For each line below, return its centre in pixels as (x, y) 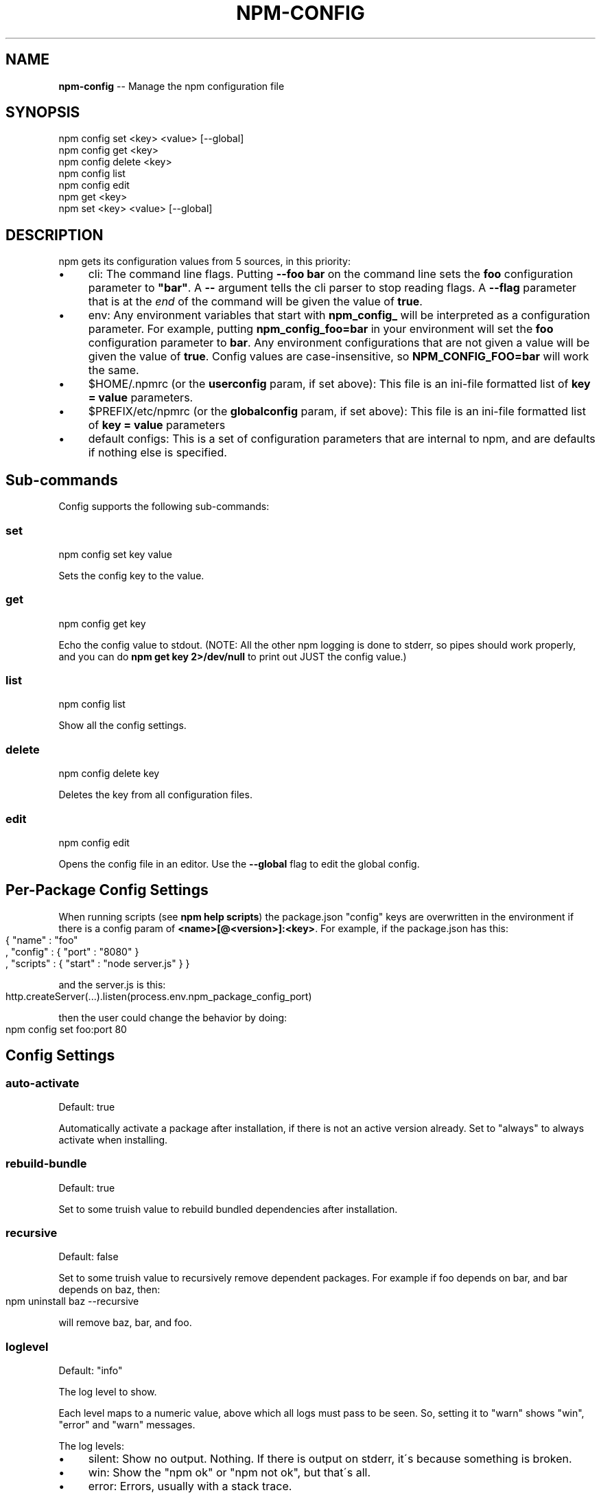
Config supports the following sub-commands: (164, 507)
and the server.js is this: (112, 984)
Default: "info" (91, 1371)
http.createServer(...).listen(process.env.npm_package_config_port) (159, 996)
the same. (114, 370)
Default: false (89, 1257)
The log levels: (91, 1446)
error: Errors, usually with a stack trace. (190, 1486)
